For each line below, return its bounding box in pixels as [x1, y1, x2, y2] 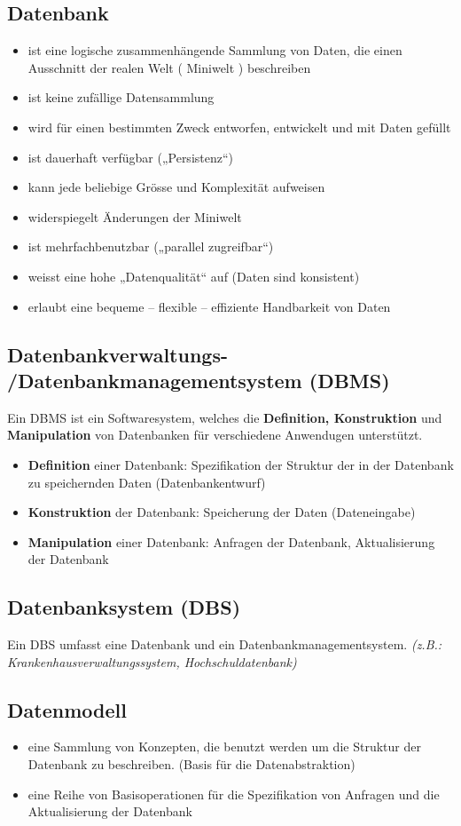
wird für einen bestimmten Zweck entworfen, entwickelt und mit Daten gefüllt [27, 117, 451, 136]
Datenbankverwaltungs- [7, 340, 228, 368]
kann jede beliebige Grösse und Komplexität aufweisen [27, 178, 325, 196]
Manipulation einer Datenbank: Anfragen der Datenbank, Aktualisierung [27, 532, 435, 551]
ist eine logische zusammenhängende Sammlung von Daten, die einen [27, 41, 402, 60]
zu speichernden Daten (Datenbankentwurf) [27, 473, 266, 491]
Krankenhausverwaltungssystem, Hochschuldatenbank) [7, 652, 297, 671]
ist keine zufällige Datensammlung [27, 88, 215, 107]
